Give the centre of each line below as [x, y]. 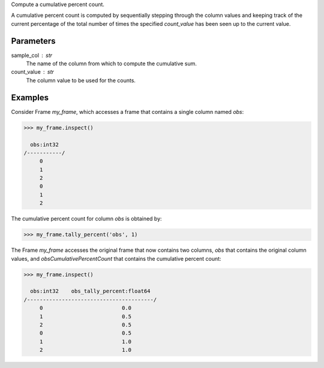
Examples [30, 97]
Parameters [33, 41]
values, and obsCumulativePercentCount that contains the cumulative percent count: [116, 258]
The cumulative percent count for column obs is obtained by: [86, 219]
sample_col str [32, 55]
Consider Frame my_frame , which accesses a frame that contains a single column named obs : [127, 111]
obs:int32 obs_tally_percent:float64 [90, 291]
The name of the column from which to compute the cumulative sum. [112, 64]
